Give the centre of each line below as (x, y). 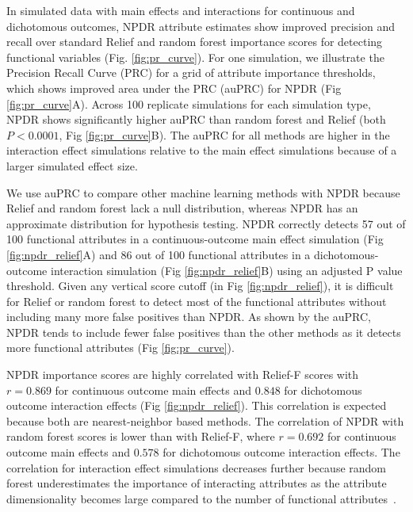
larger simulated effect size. (72, 165)
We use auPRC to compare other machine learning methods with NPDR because (203, 192)
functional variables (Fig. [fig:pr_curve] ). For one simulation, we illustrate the (195, 57)
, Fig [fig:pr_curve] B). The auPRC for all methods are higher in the (224, 134)
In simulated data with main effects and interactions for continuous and (181, 10)
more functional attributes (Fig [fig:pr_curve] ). (120, 348)
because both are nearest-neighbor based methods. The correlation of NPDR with (205, 420)
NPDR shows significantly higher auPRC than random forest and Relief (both (196, 119)
